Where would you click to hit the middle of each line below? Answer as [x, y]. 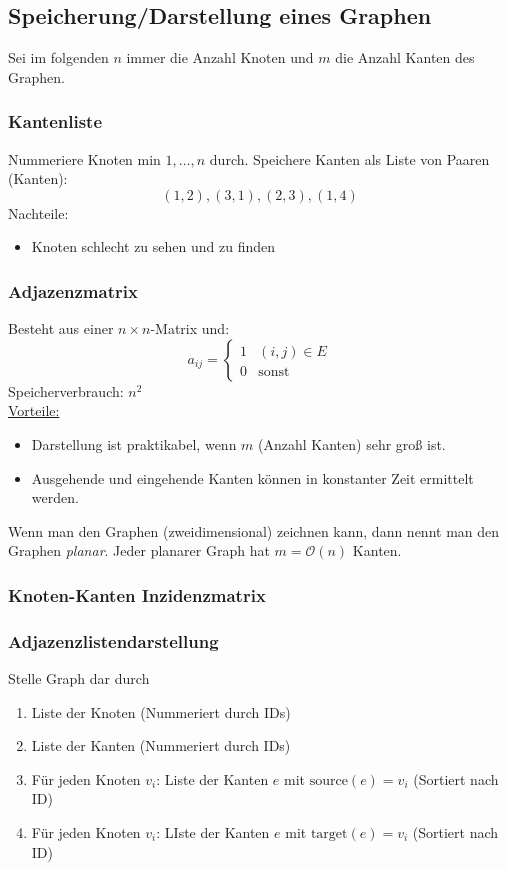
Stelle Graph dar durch [79, 678]
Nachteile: [38, 212]
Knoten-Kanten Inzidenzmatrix [137, 594]
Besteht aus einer [61, 328]
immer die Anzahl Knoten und [220, 57]
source [328, 780]
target [329, 833]
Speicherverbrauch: [66, 390]
